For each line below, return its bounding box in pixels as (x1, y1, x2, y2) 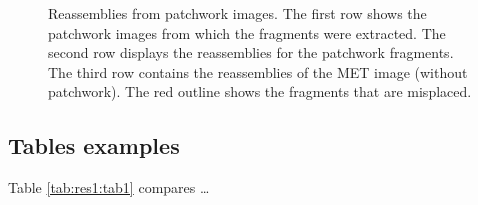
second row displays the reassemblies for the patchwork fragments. (48, 42, 454, 63)
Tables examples (8, 130, 180, 161)
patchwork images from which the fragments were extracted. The (48, 22, 446, 43)
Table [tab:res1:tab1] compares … (8, 177, 210, 198)
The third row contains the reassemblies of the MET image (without (48, 61, 468, 82)
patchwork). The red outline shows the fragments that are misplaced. (48, 81, 472, 102)
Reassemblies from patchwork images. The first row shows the (48, 3, 427, 23)
